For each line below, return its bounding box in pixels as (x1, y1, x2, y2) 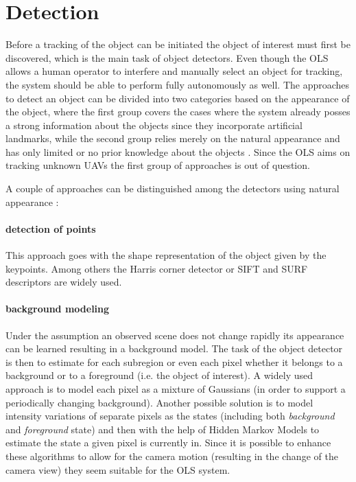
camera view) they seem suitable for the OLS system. (5, 462, 230, 477)
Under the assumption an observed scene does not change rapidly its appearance (5, 328, 344, 342)
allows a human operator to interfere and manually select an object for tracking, (5, 64, 343, 78)
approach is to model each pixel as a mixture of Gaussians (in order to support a (5, 382, 346, 395)
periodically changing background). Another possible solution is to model (5, 395, 313, 409)
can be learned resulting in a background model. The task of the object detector (5, 341, 343, 356)
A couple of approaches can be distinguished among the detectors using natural (5, 181, 340, 196)
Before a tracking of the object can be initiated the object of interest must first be (5, 37, 351, 51)
